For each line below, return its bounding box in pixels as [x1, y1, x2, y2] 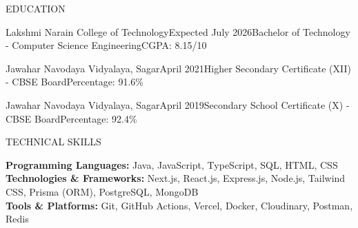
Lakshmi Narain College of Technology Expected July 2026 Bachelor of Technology [6, 24, 350, 39]
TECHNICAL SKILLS [6, 134, 101, 149]
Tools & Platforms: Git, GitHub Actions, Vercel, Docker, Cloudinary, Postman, [6, 198, 353, 212]
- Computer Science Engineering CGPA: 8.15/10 [6, 38, 207, 52]
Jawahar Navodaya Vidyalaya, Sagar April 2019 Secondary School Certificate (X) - [6, 97, 350, 112]
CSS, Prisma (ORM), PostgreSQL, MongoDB [6, 184, 199, 198]
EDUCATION [6, 1, 66, 15]
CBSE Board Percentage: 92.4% [6, 111, 137, 125]
